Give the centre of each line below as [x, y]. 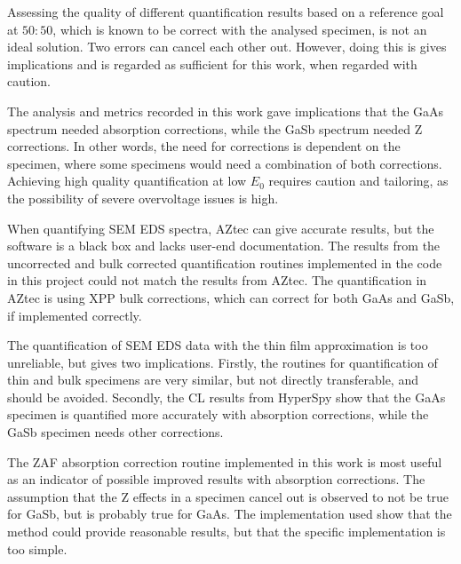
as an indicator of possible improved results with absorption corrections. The [216, 479]
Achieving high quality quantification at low [127, 181]
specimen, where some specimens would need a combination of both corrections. [225, 163]
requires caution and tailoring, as [358, 181]
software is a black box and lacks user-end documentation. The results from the [224, 246]
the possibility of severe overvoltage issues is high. [143, 198]
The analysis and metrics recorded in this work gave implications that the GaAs [226, 111]
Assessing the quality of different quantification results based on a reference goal [226, 12]
